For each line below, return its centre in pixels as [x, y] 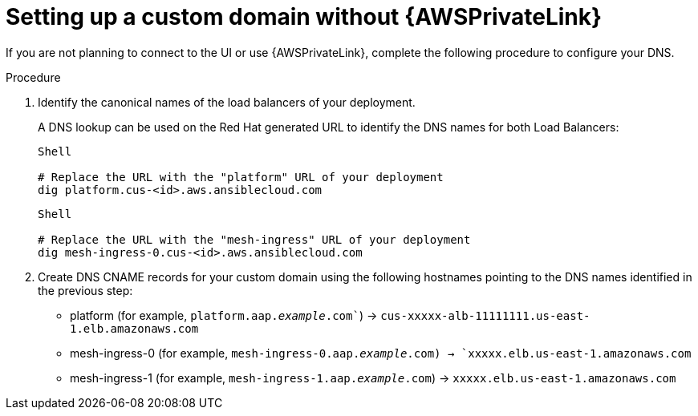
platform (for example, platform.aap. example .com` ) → [224, 315]
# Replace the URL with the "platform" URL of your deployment [241, 177]
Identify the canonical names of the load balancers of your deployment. [227, 102]
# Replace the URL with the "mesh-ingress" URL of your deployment [254, 239]
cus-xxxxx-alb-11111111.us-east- [485, 315]
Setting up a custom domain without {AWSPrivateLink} [304, 17]
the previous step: [85, 290]
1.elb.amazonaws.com [134, 328]
